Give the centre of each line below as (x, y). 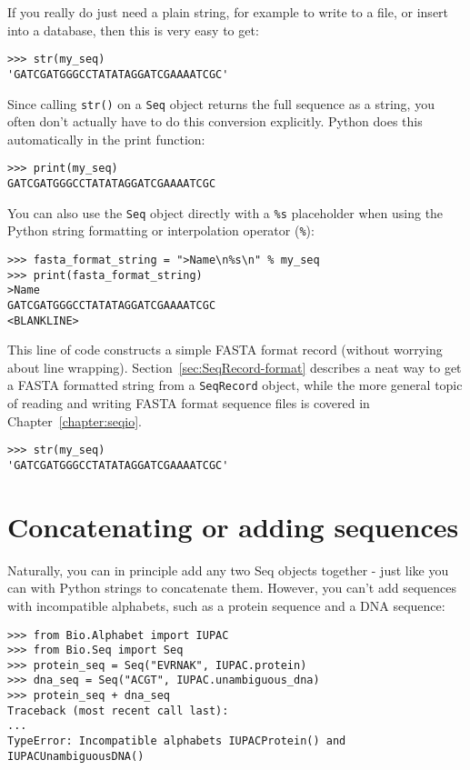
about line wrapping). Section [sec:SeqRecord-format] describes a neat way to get (235, 367)
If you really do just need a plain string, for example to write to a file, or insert (228, 12)
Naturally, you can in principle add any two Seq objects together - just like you (228, 570)
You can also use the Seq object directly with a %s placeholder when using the (225, 212)
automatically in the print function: (106, 139)
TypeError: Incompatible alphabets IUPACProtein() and (177, 741)
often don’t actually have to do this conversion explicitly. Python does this (215, 121)
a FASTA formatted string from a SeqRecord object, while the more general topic (235, 385)
